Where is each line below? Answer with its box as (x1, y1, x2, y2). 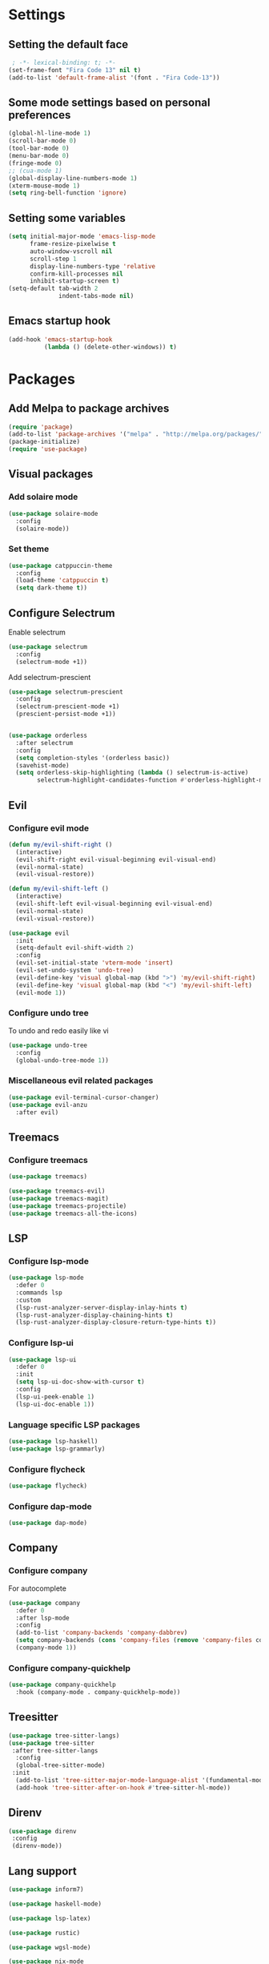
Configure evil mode (8, 823, 90, 834)
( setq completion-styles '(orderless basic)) (15, 754, 171, 762)
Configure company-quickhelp (8, 1662, 130, 1673)
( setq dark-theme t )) (15, 584, 88, 592)
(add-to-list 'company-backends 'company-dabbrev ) (15, 1628, 188, 1637)
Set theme (8, 543, 50, 554)
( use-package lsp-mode (8, 1274, 84, 1282)
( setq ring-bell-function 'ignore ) (8, 189, 127, 197)
